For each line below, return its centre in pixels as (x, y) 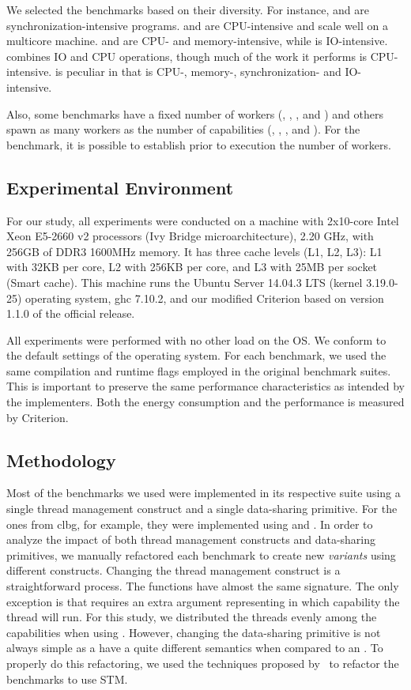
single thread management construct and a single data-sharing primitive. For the (202, 509)
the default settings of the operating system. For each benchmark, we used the (196, 355)
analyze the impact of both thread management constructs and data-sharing (191, 539)
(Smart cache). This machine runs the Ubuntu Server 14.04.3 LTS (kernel (185, 282)
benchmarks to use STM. (67, 679)
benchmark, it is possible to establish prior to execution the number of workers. (199, 144)
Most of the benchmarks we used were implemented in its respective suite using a (204, 493)
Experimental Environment (120, 187)
